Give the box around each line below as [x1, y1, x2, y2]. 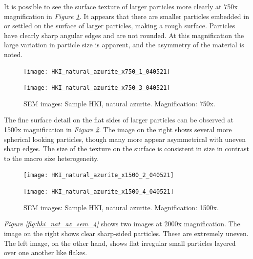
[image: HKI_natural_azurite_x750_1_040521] [23, 68, 170, 75]
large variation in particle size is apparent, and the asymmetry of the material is [4, 40, 244, 50]
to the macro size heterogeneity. [4, 153, 99, 163]
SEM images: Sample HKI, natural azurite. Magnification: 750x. [23, 98, 215, 108]
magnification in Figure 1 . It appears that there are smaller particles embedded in [4, 11, 249, 21]
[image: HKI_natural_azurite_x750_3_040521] [23, 84, 170, 92]
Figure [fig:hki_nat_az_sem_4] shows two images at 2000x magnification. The [4, 219, 240, 229]
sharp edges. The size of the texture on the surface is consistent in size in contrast [4, 143, 250, 154]
